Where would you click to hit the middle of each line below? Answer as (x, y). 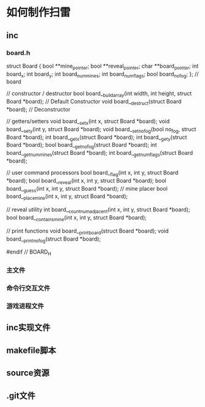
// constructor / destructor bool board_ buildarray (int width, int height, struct (99, 94)
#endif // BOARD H (29, 253)
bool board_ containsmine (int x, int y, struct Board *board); (77, 218)
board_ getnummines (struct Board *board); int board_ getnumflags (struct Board (100, 154)
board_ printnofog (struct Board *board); (54, 239)
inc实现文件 (28, 327)
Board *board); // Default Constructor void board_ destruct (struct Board (94, 102)
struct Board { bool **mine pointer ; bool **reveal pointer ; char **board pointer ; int (103, 66)
